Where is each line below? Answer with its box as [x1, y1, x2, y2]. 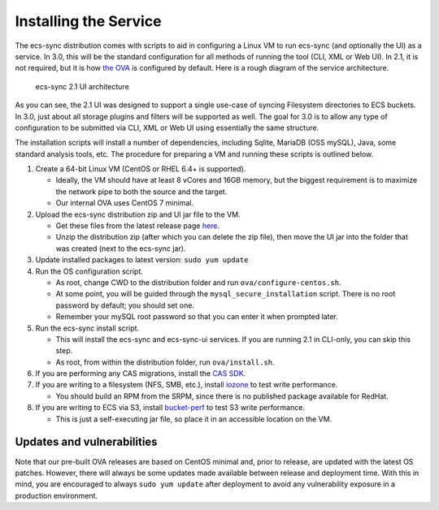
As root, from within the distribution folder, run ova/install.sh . [55, 357, 276, 367]
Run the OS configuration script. [35, 266, 144, 276]
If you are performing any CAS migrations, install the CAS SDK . [35, 369, 246, 378]
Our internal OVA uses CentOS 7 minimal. [55, 198, 194, 208]
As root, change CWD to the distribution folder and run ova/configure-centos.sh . [55, 277, 341, 287]
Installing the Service [15, 12, 162, 30]
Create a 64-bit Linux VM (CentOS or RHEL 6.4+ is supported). [35, 164, 246, 174]
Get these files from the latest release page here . [55, 221, 219, 231]
